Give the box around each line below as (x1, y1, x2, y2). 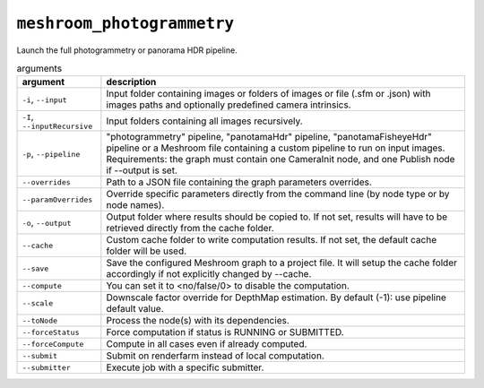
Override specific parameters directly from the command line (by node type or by (106, 188, 450, 201)
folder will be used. (106, 245, 187, 257)
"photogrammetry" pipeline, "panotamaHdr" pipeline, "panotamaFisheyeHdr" (106, 131, 432, 143)
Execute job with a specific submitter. (106, 361, 264, 374)
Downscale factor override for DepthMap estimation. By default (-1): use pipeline (106, 291, 447, 304)
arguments (16, 63, 63, 75)
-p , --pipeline (22, 148, 81, 160)
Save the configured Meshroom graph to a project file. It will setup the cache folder (106, 256, 457, 269)
